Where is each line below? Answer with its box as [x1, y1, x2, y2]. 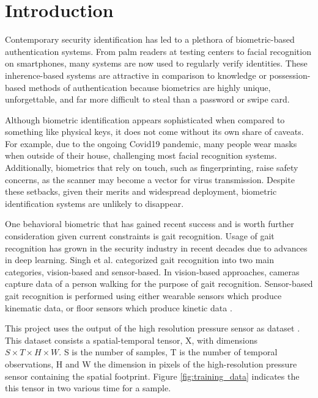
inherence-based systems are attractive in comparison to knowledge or [5, 68, 267, 81]
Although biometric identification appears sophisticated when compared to [5, 113, 285, 126]
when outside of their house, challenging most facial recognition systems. [5, 149, 277, 162]
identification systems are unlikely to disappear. [5, 197, 184, 209]
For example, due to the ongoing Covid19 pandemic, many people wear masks [5, 137, 297, 150]
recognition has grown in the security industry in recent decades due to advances [5, 241, 308, 254]
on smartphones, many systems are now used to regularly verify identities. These [5, 57, 308, 70]
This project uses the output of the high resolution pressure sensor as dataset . [5, 322, 300, 335]
